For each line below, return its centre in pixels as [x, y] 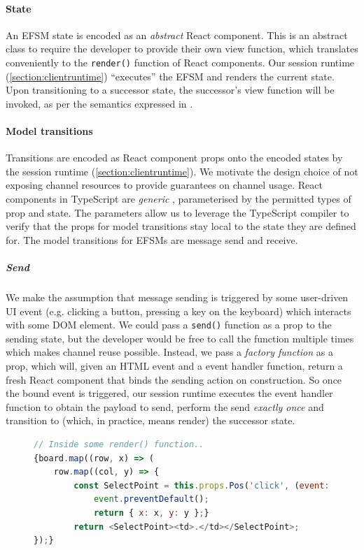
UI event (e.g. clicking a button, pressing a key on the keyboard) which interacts [178, 311]
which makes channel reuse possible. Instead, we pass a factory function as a [169, 352]
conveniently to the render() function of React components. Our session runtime [180, 62]
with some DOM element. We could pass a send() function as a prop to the [169, 325]
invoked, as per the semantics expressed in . [99, 103]
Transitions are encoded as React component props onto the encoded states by [174, 158]
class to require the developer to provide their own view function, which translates [182, 49]
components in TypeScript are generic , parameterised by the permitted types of [178, 198]
